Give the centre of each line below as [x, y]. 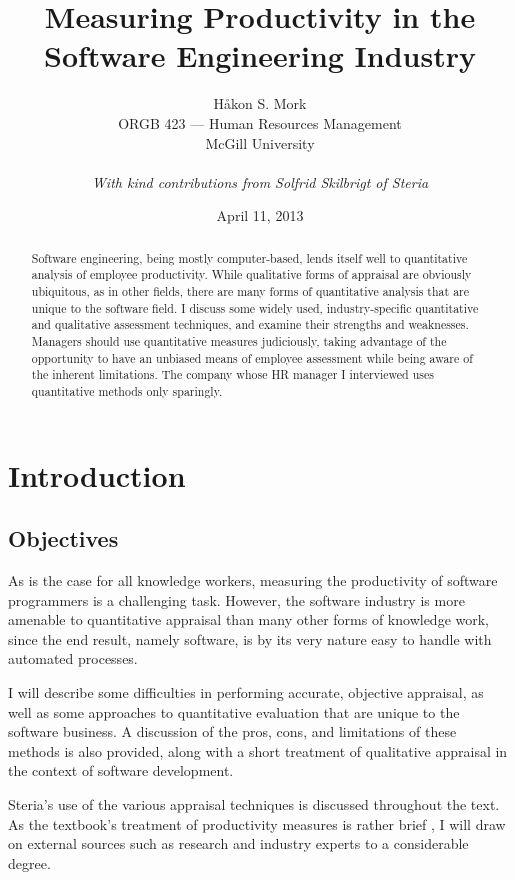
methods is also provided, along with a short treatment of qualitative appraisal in [258, 750]
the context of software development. [121, 770]
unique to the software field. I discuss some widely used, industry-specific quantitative [255, 307]
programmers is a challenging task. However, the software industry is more [236, 599]
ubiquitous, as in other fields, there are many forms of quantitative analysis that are [250, 290]
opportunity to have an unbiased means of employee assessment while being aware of [252, 357]
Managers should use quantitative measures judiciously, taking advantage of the [239, 340]
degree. [29, 862]
